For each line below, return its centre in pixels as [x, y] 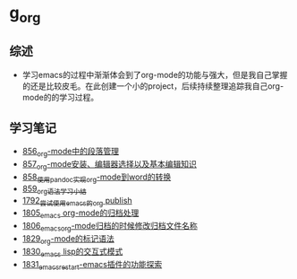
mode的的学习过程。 [60, 97]
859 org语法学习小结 [54, 189]
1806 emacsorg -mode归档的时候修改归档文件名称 [110, 227]
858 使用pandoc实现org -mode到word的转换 [97, 178]
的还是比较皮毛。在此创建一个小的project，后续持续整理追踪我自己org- [153, 86]
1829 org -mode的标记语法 [68, 239]
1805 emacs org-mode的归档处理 [81, 214]
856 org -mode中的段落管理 [70, 153]
